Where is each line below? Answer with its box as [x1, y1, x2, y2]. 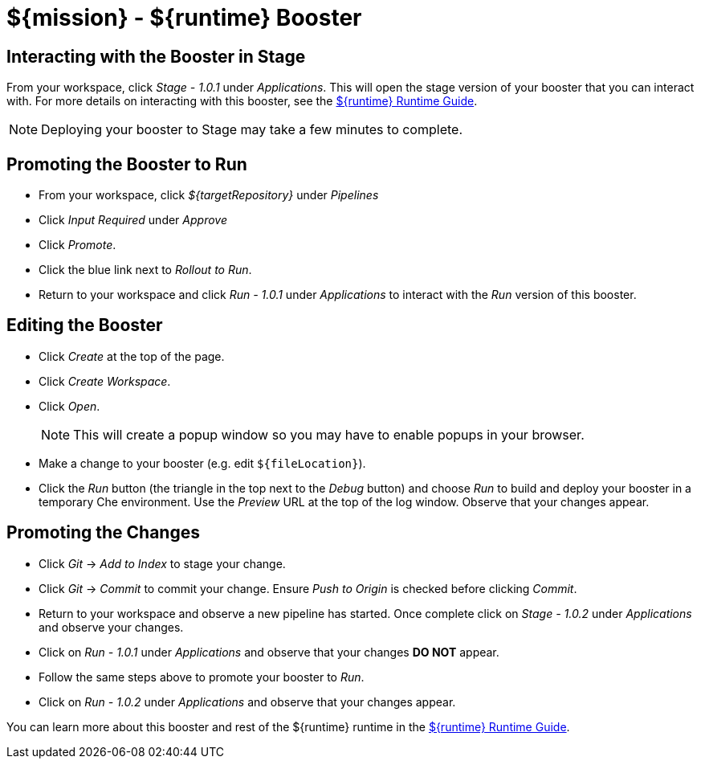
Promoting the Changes [6, 522, 200, 543]
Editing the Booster [6, 315, 163, 336]
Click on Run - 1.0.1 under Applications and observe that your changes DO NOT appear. [39, 644, 499, 659]
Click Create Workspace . [39, 374, 171, 388]
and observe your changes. [39, 620, 184, 634]
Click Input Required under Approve [39, 213, 227, 227]
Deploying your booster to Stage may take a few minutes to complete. [41, 121, 463, 138]
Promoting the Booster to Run [6, 153, 247, 174]
